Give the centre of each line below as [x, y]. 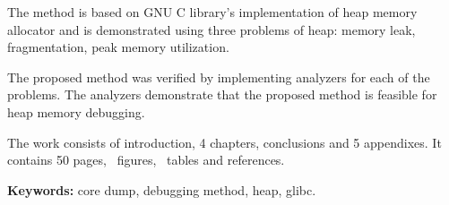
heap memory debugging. [76, 111]
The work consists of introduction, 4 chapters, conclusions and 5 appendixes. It [224, 142]
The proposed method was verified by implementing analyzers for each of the [219, 77]
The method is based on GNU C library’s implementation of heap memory [212, 12]
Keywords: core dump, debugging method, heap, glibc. [162, 189]
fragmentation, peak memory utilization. [118, 47]
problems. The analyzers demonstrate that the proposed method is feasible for [222, 94]
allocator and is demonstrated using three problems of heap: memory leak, [212, 29]
